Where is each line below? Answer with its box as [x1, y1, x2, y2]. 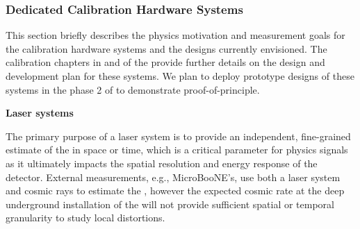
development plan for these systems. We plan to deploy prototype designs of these [6, 69, 354, 83]
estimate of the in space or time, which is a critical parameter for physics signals [6, 142, 348, 157]
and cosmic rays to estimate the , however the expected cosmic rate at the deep [6, 183, 345, 198]
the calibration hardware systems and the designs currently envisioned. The [6, 41, 327, 56]
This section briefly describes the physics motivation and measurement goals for [6, 28, 345, 42]
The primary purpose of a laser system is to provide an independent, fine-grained [6, 128, 351, 143]
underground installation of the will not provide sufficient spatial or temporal [6, 196, 334, 211]
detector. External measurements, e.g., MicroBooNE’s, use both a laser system [6, 169, 341, 184]
